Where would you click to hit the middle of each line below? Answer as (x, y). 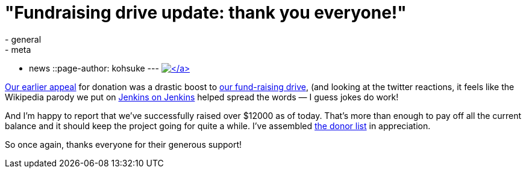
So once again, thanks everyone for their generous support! (124, 144)
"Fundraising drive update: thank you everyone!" (206, 13)
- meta (18, 49)
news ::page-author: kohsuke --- (94, 68)
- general (23, 39)
